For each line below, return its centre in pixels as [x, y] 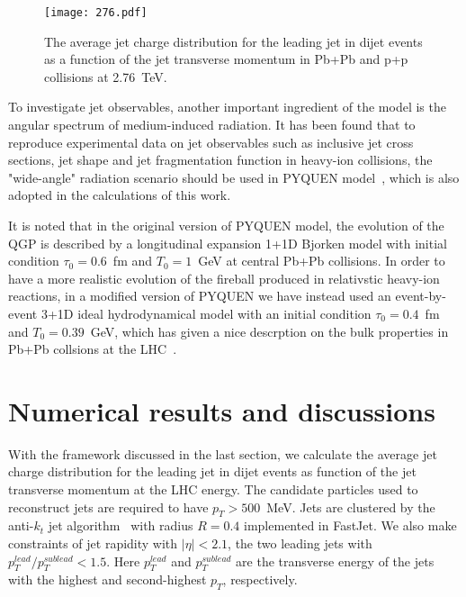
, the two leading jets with [300, 543]
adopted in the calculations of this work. [120, 195]
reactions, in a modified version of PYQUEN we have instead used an [200, 296]
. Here [123, 561]
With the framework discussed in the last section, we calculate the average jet [223, 453]
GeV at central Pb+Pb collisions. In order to [322, 261]
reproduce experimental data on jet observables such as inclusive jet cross [211, 142]
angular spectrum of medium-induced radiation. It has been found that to [212, 125]
